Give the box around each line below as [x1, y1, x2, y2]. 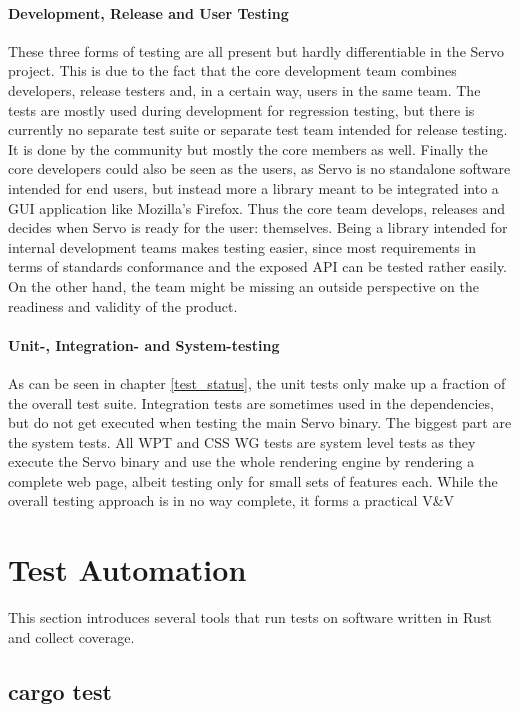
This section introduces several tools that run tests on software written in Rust [8, 607, 492, 628]
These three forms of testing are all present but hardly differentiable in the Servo [8, 40, 505, 61]
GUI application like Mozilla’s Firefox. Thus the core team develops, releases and [8, 197, 505, 218]
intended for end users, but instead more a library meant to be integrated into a [8, 177, 499, 198]
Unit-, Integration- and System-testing [8, 334, 280, 355]
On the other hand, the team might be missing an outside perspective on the [8, 275, 479, 296]
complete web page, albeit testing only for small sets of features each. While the [8, 470, 498, 491]
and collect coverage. [8, 626, 135, 647]
